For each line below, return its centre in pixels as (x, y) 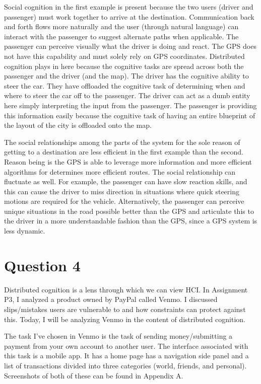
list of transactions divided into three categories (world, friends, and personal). (125, 365)
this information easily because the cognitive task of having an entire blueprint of (130, 115)
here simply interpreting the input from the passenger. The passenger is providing (130, 105)
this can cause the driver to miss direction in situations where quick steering (122, 191)
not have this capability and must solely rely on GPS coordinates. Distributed (124, 56)
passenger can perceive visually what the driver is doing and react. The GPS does (130, 46)
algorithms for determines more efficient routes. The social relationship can (120, 171)
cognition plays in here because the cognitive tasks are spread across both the (124, 66)
